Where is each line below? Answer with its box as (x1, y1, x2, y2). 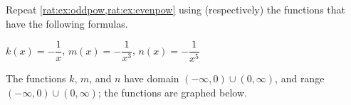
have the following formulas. (6, 16, 128, 31)
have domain (124, 71, 179, 86)
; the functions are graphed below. (98, 84, 247, 99)
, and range (275, 71, 325, 86)
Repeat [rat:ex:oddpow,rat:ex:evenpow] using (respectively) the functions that (6, 2, 345, 16)
